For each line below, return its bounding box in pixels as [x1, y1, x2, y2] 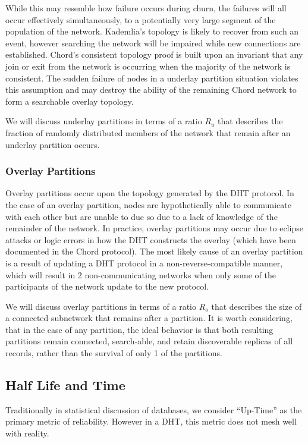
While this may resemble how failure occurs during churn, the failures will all [5, 2, 287, 14]
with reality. [5, 427, 49, 439]
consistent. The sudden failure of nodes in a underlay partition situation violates [5, 71, 298, 84]
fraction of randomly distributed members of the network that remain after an [5, 126, 291, 139]
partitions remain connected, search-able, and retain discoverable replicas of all [5, 335, 293, 347]
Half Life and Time [5, 376, 125, 394]
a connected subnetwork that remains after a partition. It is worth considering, [5, 312, 293, 324]
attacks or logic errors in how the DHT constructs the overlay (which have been [5, 233, 296, 246]
